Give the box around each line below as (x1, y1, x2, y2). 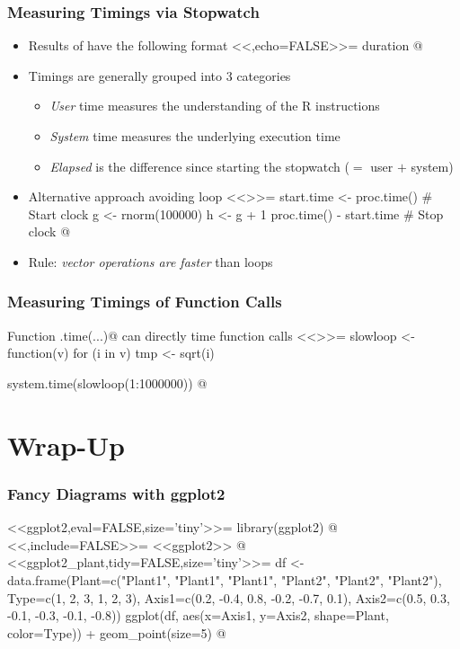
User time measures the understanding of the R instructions (49, 96, 380, 115)
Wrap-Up (7, 426, 125, 463)
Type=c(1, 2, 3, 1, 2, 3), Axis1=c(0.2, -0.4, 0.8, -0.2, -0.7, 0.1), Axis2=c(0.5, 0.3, (7, 588, 450, 607)
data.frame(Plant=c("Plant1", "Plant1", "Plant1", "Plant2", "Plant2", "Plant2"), (7, 570, 442, 589)
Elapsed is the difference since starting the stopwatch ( (49, 156, 349, 175)
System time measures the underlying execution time (49, 127, 341, 145)
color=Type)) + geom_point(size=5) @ (7, 623, 226, 642)
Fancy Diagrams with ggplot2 (7, 482, 226, 504)
